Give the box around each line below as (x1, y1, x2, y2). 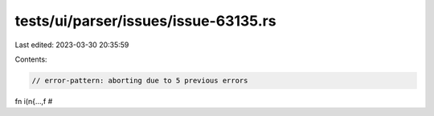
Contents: (14, 54, 47, 64)
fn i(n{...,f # (14, 96, 53, 106)
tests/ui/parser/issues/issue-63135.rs (14, 12, 276, 30)
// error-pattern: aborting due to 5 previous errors (31, 76, 248, 85)
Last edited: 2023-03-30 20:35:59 (14, 40, 129, 50)
